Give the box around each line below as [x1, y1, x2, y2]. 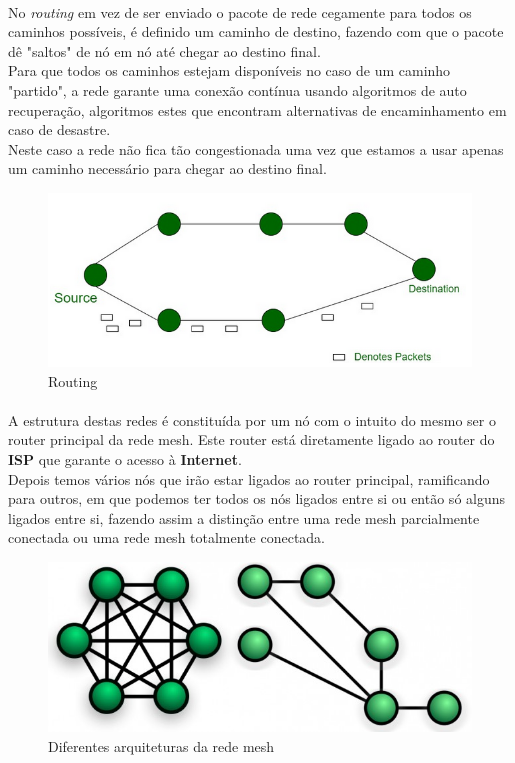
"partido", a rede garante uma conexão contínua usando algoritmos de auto [8, 79, 467, 100]
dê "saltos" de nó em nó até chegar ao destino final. [8, 40, 321, 61]
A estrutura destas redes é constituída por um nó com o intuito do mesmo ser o [8, 409, 496, 430]
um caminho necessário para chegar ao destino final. [8, 158, 327, 179]
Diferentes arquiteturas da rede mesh [48, 735, 275, 756]
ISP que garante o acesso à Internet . [8, 448, 242, 469]
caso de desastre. [8, 119, 111, 140]
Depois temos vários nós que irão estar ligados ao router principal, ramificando [8, 468, 490, 489]
